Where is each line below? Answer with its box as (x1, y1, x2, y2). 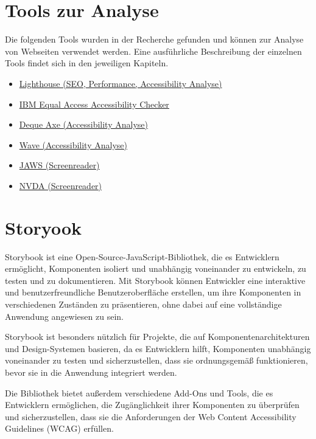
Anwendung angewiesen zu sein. (5, 309, 124, 322)
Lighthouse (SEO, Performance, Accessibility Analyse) (19, 77, 222, 89)
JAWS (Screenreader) (19, 159, 100, 171)
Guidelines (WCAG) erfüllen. (5, 422, 114, 435)
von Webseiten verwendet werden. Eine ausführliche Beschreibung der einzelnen (5, 44, 302, 57)
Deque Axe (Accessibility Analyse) (19, 118, 148, 131)
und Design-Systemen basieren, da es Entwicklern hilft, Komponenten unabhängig (5, 342, 311, 354)
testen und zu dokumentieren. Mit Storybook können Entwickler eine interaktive (5, 274, 306, 286)
